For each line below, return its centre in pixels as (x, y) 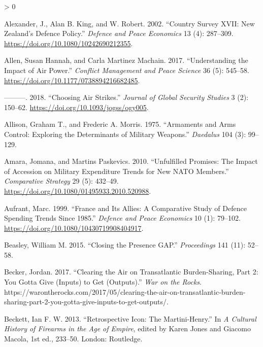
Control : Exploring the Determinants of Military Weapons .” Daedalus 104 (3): (125, 134)
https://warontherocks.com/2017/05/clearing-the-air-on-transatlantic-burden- (125, 291)
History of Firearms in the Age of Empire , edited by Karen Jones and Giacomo (127, 328)
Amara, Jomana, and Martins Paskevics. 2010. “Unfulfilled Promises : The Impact (131, 161)
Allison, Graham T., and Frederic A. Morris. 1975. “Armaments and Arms (120, 124)
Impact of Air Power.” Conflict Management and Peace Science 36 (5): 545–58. (127, 70)
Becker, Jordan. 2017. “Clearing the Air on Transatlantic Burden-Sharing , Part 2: (131, 272)
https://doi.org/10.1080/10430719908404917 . (74, 228)
